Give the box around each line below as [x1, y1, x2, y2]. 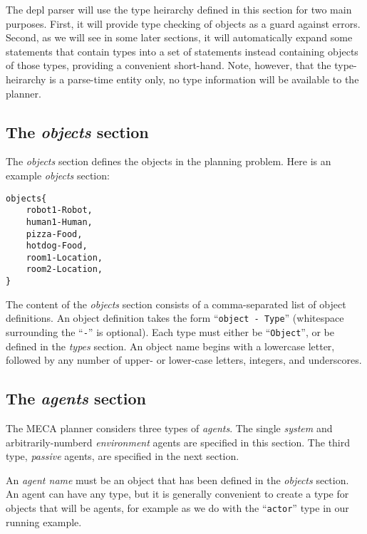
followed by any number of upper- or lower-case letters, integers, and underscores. [6, 352, 362, 367]
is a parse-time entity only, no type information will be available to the [49, 71, 359, 86]
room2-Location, [26, 264, 103, 275]
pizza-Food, [26, 229, 83, 239]
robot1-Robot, [26, 205, 93, 216]
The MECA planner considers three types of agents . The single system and [6, 421, 333, 436]
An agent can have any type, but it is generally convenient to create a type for [6, 486, 349, 501]
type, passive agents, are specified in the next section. [6, 449, 239, 464]
